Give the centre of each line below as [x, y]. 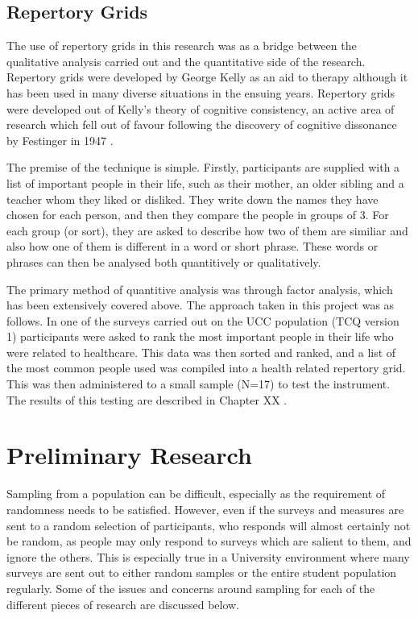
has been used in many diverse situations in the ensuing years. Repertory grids [201, 92]
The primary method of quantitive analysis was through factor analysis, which [200, 289]
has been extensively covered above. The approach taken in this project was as [201, 305]
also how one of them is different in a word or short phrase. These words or [192, 246]
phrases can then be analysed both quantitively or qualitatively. [164, 261]
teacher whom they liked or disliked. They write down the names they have [192, 199]
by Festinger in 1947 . [60, 140]
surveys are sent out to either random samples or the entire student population [202, 572]
